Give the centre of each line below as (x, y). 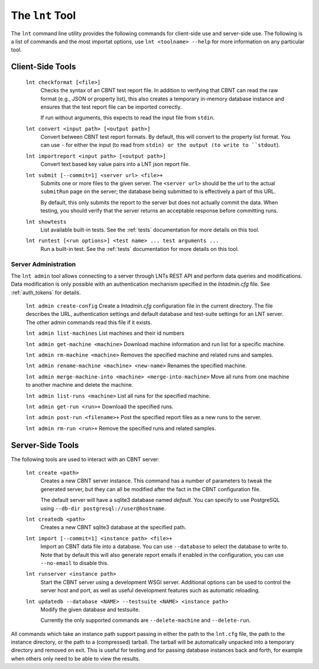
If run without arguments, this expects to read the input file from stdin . (128, 118)
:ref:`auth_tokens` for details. (46, 292)
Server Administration (43, 264)
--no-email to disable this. (74, 563)
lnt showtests (46, 222)
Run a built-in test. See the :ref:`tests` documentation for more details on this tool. (140, 249)
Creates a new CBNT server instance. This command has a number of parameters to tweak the (156, 481)
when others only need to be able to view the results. (76, 658)
